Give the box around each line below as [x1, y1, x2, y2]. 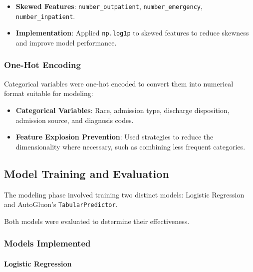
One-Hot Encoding [4, 58, 81, 71]
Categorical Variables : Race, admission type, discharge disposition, [15, 104, 230, 115]
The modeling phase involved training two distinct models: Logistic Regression [4, 189, 245, 199]
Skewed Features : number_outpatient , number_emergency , [15, 1, 203, 11]
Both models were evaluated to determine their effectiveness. [4, 215, 190, 226]
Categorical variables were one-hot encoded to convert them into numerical [4, 78, 234, 88]
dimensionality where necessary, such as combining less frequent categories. [15, 141, 246, 151]
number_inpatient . [15, 10, 75, 21]
